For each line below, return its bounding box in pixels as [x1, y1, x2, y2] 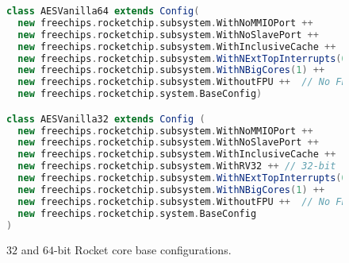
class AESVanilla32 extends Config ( [6, 113, 205, 125]
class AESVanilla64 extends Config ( [6, 6, 200, 17]
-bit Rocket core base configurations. [53, 242, 232, 258]
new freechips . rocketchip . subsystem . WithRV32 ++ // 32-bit [17, 161, 336, 172]
